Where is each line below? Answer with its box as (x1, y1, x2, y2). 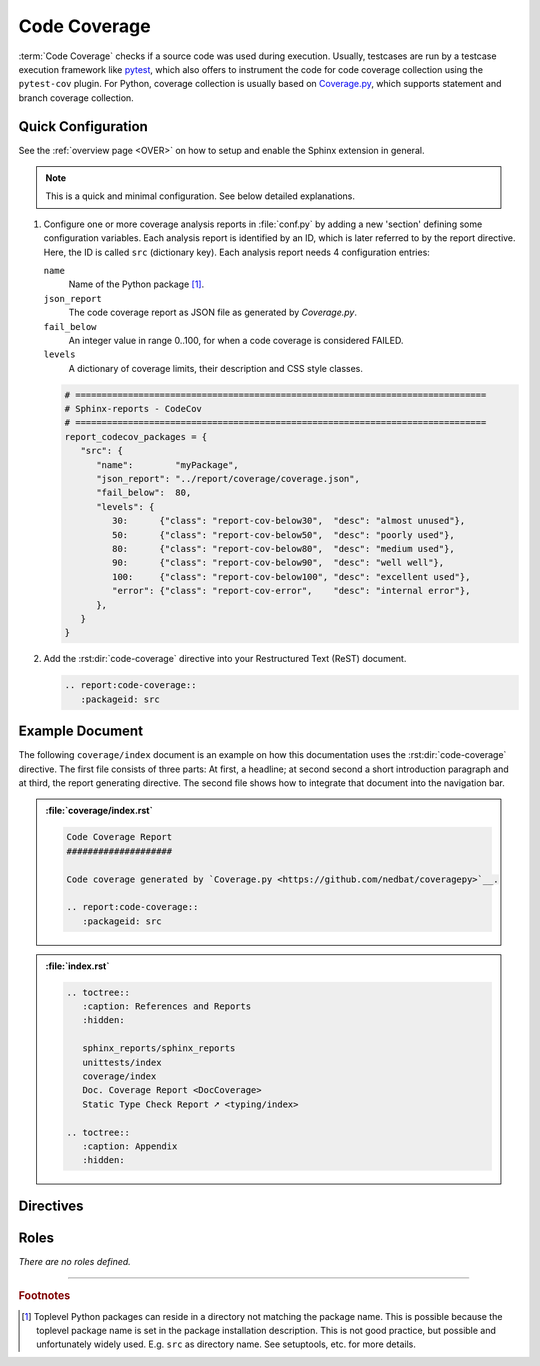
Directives (18, 1197, 84, 1214)
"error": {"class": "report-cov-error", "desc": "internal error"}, (111, 585, 471, 597)
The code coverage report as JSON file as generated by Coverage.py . (68, 306, 358, 319)
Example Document (18, 723, 144, 740)
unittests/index (81, 1056, 162, 1068)
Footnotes (18, 1289, 71, 1303)
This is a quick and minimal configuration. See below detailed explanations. (45, 190, 355, 202)
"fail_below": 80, (96, 487, 192, 499)
